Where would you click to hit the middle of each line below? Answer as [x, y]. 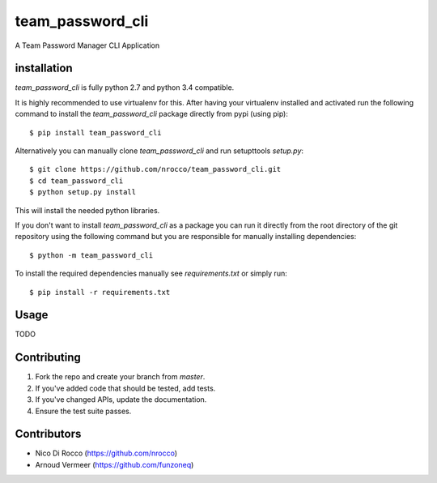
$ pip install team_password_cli [95, 133]
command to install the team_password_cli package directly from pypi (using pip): [152, 114]
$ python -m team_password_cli [91, 255]
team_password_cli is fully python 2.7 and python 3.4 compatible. [125, 88]
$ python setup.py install [83, 192]
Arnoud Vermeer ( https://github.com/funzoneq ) [115, 464]
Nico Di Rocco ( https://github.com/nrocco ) [106, 453]
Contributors [48, 434]
